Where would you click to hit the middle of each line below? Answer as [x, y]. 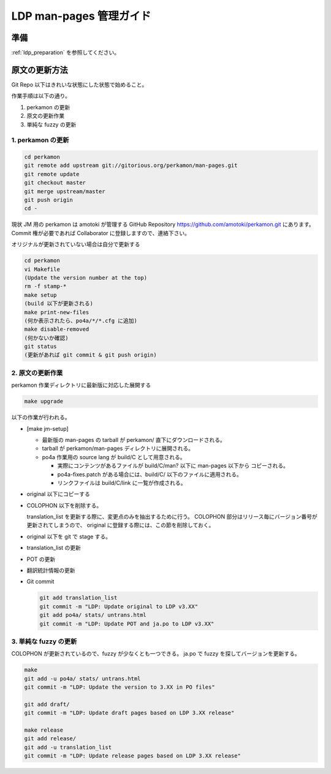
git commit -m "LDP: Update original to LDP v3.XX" [119, 606]
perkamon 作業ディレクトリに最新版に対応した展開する [81, 385]
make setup [40, 295]
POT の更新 [41, 559]
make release [44, 730]
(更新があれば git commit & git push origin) [90, 355]
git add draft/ [47, 704]
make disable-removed [57, 329]
